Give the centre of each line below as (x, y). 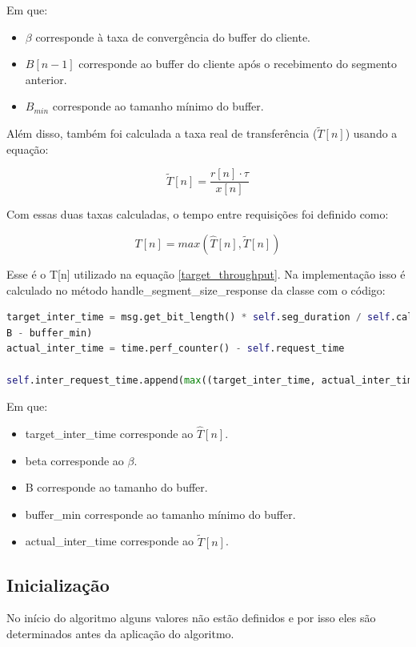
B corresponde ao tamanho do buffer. (116, 487)
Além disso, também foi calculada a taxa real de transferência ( (162, 133)
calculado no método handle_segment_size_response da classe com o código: (196, 289)
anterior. (46, 79)
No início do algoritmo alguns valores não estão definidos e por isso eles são (191, 618)
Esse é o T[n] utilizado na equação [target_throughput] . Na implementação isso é (206, 274)
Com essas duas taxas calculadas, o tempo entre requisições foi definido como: (198, 214)
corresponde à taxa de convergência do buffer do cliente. (173, 36)
